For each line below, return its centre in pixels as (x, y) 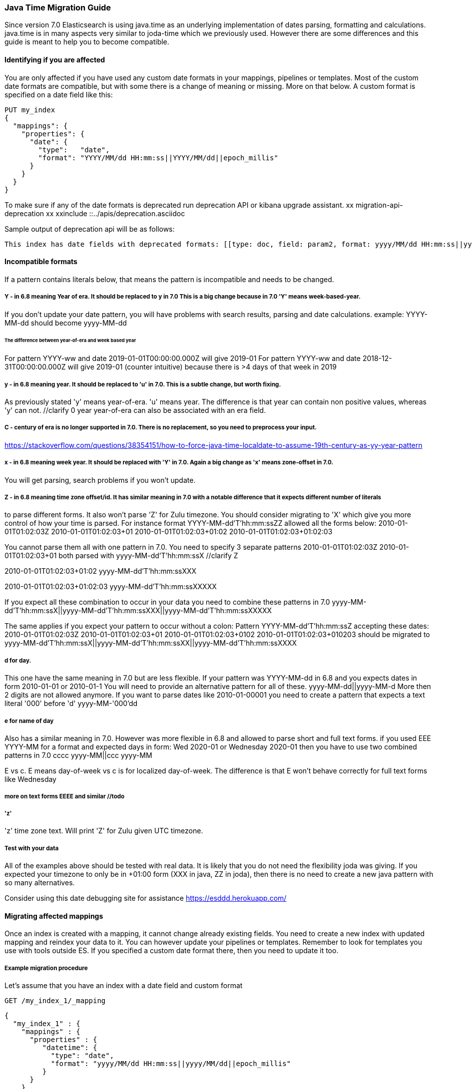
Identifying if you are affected (55, 59)
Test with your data (32, 848)
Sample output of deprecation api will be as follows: (90, 229)
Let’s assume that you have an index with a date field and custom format (124, 985)
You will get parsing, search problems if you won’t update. (100, 480)
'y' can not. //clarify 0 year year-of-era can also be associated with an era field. (135, 410)
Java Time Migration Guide (58, 7)
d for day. (18, 660)
